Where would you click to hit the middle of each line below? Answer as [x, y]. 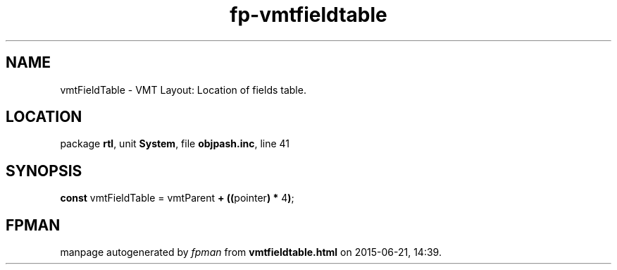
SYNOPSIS [44, 171]
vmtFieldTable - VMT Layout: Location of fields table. [183, 90]
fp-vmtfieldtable [308, 15]
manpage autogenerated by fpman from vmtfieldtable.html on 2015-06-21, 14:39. [251, 252]
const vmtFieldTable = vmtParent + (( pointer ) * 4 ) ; [177, 198]
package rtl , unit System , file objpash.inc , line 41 [175, 144]
